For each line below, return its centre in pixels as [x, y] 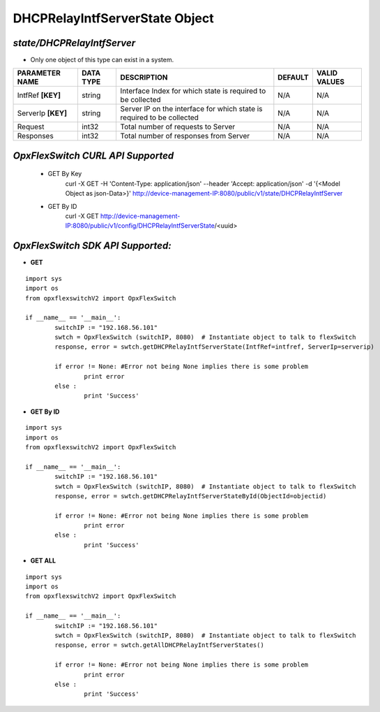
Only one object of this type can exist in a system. [102, 60]
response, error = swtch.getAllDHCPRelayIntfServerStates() [159, 645]
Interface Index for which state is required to [193, 91]
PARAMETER [39, 73]
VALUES [330, 82]
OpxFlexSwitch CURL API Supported [93, 155]
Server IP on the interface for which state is [191, 109]
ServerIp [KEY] [42, 113]
